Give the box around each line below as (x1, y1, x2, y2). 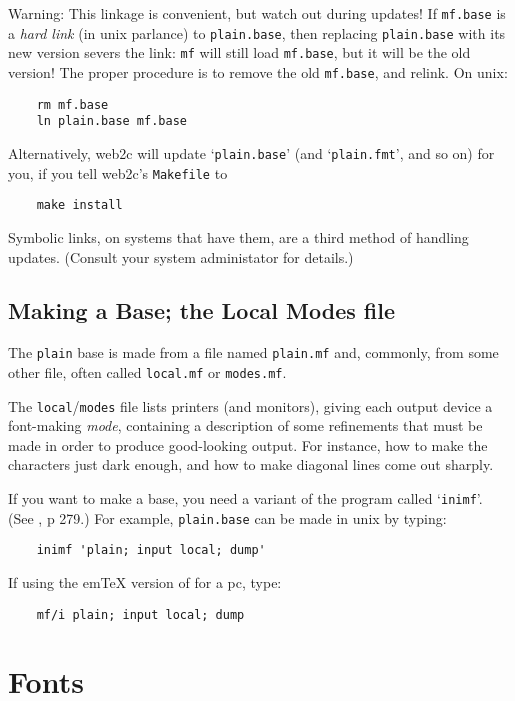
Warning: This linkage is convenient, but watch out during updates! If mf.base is (8, 3, 506, 23)
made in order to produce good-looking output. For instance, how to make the (8, 434, 488, 455)
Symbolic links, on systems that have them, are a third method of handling (8, 226, 469, 247)
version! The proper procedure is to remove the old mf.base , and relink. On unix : (8, 61, 508, 82)
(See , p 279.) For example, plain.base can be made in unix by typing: (8, 507, 447, 528)
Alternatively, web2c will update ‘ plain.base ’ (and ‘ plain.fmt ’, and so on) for (8, 142, 495, 163)
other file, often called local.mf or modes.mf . (8, 361, 287, 382)
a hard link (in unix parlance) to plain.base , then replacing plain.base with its (8, 22, 506, 43)
